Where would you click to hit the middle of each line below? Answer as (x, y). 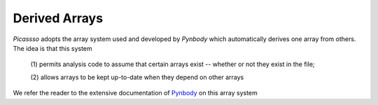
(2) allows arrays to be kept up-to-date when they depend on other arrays (137, 77)
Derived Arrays (58, 18)
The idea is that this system (52, 48)
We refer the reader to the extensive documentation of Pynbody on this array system (135, 93)
